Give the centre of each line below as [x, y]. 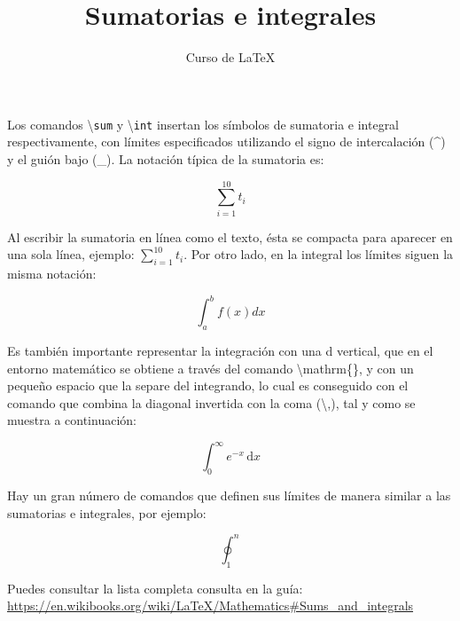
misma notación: [52, 274]
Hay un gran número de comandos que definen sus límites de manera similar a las [229, 495]
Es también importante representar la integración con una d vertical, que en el [220, 350]
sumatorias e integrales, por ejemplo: [107, 512]
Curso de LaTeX [230, 57]
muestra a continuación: [72, 420]
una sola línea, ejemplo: [71, 254]
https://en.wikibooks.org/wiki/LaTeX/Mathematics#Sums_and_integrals [211, 605]
